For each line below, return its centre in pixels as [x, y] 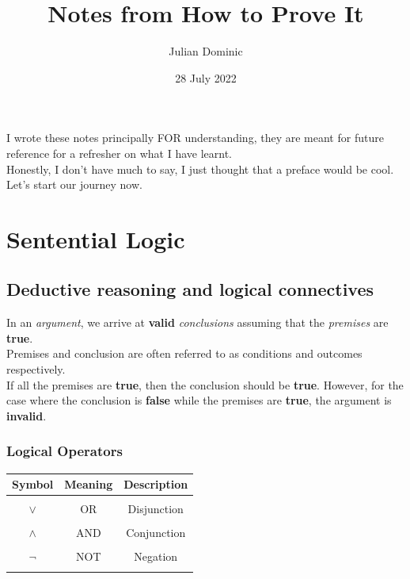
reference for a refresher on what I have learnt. [119, 153]
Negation [156, 556]
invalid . [27, 415]
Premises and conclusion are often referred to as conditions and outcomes [184, 353]
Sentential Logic [96, 238]
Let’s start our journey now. [74, 184]
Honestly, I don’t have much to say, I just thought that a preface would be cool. [200, 169]
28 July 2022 [206, 77]
